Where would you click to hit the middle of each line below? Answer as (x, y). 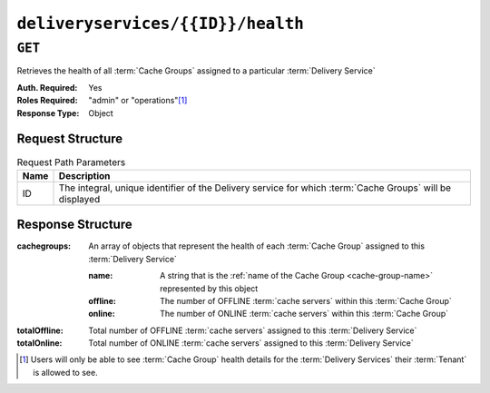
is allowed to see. (66, 372)
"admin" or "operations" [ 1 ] (138, 101)
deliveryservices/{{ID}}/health (160, 24)
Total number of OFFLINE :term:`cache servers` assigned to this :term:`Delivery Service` (253, 330)
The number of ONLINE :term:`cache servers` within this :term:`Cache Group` (304, 314)
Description (84, 175)
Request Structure (70, 139)
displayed (79, 199)
